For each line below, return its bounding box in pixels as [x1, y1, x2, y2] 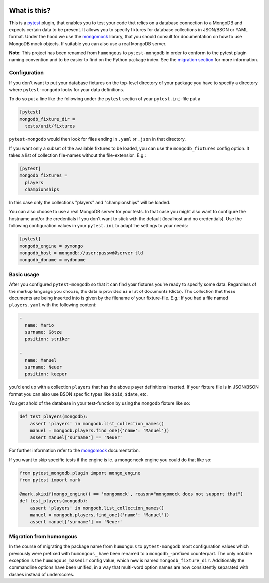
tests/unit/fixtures [25, 123, 75, 129]
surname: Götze [25, 329, 62, 335]
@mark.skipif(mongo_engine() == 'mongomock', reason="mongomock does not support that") [19, 491, 244, 497]
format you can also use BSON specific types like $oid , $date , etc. [9, 391, 148, 397]
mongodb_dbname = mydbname [19, 257, 86, 263]
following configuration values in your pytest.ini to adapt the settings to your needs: [9, 223, 188, 229]
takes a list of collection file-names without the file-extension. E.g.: [9, 152, 146, 158]
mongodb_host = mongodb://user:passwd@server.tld [19, 250, 143, 256]
